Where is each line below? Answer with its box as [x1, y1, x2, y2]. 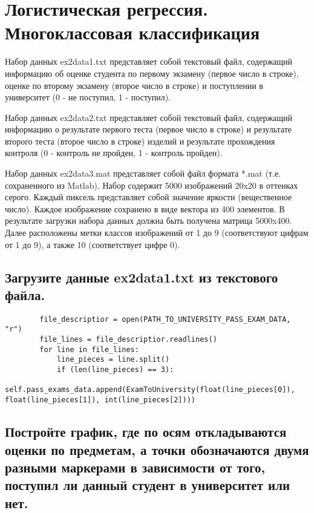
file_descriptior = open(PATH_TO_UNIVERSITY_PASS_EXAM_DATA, [39, 315, 291, 324]
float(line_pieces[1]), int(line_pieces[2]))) [5, 396, 195, 405]
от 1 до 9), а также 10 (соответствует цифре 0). [5, 238, 180, 250]
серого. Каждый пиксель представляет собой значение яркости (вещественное [5, 191, 292, 203]
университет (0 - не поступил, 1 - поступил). [5, 91, 171, 103]
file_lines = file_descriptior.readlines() [39, 335, 217, 344]
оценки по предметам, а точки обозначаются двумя [5, 440, 309, 459]
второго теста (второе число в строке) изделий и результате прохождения [5, 134, 275, 147]
